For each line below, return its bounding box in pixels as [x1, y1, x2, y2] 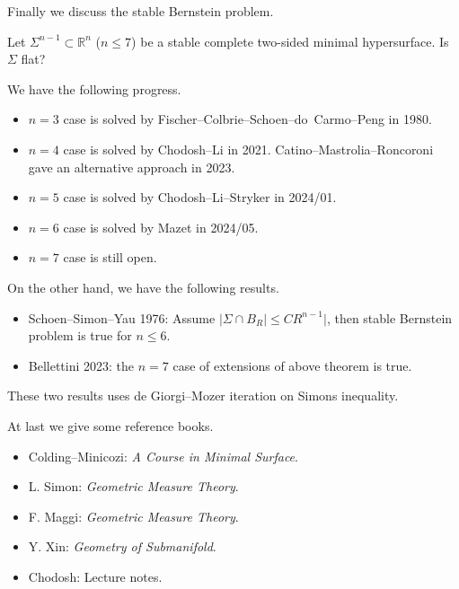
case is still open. [63, 248, 157, 267]
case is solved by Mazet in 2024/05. [63, 217, 259, 236]
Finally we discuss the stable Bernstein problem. [7, 2, 274, 20]
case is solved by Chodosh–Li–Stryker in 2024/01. [63, 188, 337, 207]
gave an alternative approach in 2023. [28, 157, 235, 176]
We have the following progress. [7, 79, 181, 98]
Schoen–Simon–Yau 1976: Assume [28, 308, 216, 327]
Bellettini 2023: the [28, 356, 135, 374]
